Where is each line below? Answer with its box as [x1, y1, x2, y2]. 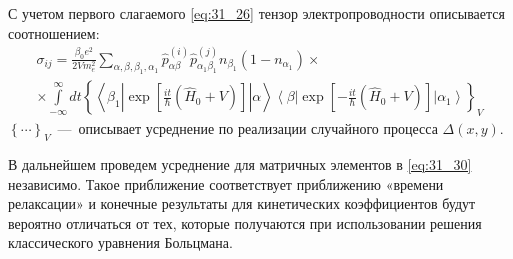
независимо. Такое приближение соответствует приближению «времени [8, 173, 444, 194]
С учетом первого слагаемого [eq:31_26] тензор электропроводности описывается [8, 3, 505, 23]
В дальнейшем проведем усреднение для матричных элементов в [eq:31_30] [8, 154, 472, 175]
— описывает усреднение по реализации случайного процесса [57, 118, 438, 139]
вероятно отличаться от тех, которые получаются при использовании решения [8, 212, 482, 233]
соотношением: [8, 22, 100, 43]
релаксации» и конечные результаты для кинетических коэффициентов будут [8, 193, 476, 214]
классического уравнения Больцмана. [8, 232, 233, 253]
